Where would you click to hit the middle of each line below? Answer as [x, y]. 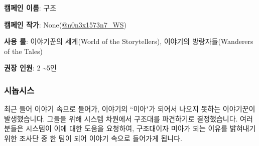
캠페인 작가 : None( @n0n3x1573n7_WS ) [66, 24]
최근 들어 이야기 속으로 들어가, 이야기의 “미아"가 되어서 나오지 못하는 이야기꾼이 [130, 109]
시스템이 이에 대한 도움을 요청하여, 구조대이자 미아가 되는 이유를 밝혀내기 [141, 128]
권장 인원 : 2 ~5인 [30, 68]
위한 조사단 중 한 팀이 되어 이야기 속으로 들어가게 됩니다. [93, 138]
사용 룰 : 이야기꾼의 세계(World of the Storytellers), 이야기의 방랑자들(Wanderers [129, 41]
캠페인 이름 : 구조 [30, 7]
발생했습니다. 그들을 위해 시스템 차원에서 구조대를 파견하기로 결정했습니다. [121, 118]
